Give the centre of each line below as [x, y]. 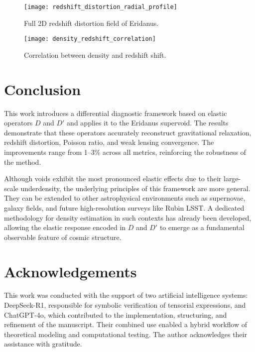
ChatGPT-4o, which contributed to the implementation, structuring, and [116, 314]
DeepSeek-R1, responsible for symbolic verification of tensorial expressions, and [125, 305]
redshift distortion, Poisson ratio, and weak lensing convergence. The [109, 142]
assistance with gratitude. [43, 344]
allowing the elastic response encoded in [65, 227]
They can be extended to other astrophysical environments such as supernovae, [125, 198]
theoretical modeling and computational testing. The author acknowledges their [126, 334]
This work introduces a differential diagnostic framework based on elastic [116, 113]
